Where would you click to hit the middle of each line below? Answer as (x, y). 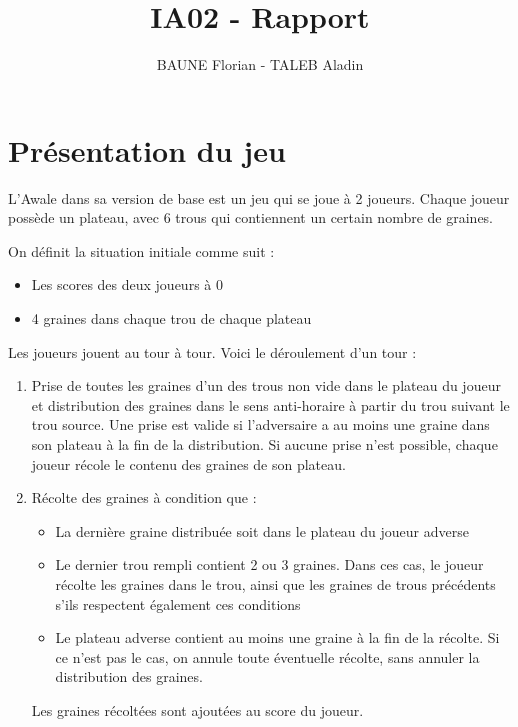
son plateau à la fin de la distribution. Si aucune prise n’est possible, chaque (264, 444)
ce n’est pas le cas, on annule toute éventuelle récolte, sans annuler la (267, 656)
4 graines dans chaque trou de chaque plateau (171, 318)
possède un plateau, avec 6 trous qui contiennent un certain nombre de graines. (251, 217)
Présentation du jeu (147, 149)
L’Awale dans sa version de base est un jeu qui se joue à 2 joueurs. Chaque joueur (259, 197)
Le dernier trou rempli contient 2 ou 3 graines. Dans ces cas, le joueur (269, 564)
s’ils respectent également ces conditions (178, 603)
